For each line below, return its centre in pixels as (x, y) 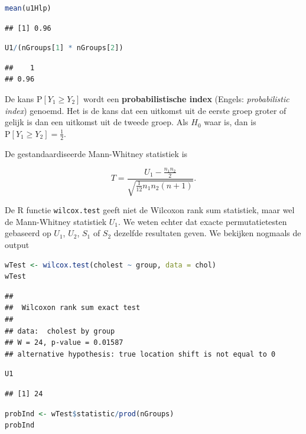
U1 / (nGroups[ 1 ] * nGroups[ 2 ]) (64, 48)
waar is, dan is (230, 122)
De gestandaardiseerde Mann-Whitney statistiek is (96, 153)
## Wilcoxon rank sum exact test (73, 308)
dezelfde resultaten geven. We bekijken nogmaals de (207, 233)
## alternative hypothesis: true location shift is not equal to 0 (140, 354)
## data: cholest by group (60, 331)
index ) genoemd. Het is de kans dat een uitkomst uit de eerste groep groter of (146, 110)
